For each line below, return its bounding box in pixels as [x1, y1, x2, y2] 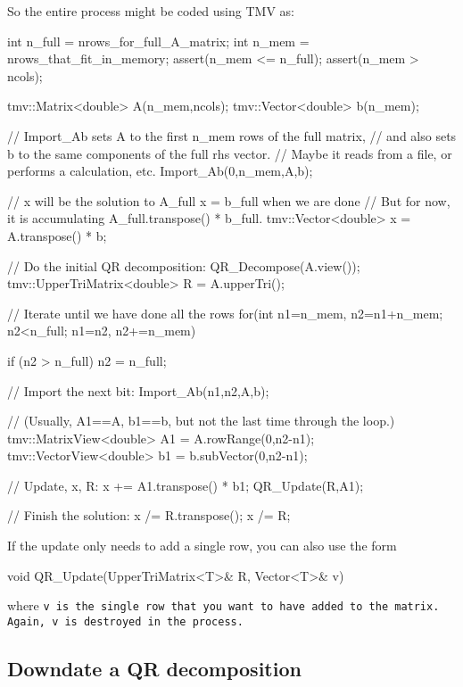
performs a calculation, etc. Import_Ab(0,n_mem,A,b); [7, 161, 313, 180]
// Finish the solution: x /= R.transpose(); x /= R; [7, 506, 291, 525]
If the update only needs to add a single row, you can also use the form [7, 536, 397, 555]
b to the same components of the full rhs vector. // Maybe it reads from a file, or [7, 144, 452, 162]
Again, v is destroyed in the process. [7, 615, 244, 628]
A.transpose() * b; [7, 226, 107, 244]
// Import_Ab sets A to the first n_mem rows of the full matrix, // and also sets [7, 126, 457, 145]
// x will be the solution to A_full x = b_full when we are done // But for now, [7, 191, 451, 210]
